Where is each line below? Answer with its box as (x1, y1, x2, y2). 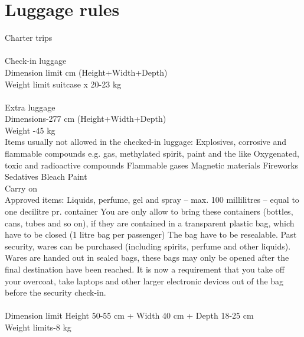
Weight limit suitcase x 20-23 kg (5, 77, 122, 90)
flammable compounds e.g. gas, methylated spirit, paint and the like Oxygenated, (5, 147, 299, 160)
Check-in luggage (5, 54, 67, 67)
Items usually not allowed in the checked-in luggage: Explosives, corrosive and (5, 135, 287, 148)
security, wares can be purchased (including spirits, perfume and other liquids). (5, 239, 291, 252)
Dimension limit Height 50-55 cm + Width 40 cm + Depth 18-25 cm (5, 309, 254, 322)
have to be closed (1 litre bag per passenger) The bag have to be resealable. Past (5, 228, 297, 241)
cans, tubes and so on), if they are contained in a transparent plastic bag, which (5, 216, 295, 229)
